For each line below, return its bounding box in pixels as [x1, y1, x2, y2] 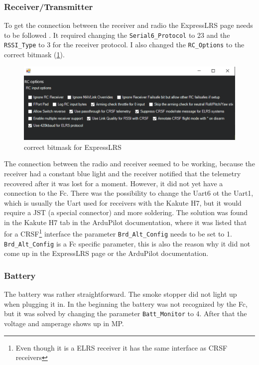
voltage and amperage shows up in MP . [4, 318, 124, 329]
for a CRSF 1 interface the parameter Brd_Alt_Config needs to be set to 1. [4, 227, 232, 239]
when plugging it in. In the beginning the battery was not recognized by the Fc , [4, 298, 248, 309]
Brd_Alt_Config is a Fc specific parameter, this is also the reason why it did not [4, 238, 251, 248]
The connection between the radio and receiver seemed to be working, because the [4, 158, 255, 169]
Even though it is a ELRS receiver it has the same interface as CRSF [15, 342, 228, 353]
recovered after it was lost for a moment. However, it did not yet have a [4, 178, 223, 188]
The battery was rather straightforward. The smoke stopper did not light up [4, 289, 237, 299]
